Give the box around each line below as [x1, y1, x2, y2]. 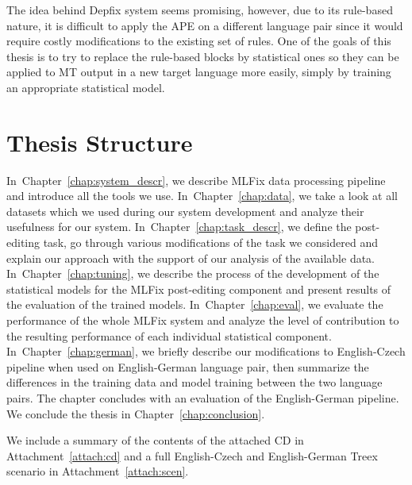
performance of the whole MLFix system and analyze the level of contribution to [6, 312, 399, 329]
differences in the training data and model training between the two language [6, 374, 383, 391]
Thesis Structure [6, 125, 193, 158]
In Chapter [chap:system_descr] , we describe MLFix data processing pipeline [6, 171, 386, 188]
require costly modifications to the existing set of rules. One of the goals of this [6, 33, 391, 49]
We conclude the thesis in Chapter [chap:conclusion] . [6, 405, 265, 421]
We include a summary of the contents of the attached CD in [6, 432, 304, 448]
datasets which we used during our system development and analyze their [6, 202, 364, 219]
